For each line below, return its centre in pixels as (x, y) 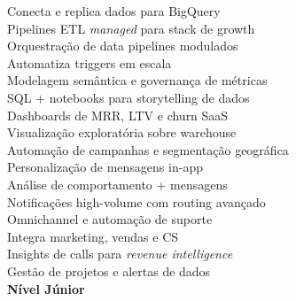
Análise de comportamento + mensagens (117, 184)
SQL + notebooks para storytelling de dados (129, 97)
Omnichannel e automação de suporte (110, 219)
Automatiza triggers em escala (90, 62)
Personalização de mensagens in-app (105, 167)
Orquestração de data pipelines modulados (123, 46)
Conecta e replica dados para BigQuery (114, 11)
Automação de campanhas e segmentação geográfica (148, 149)
